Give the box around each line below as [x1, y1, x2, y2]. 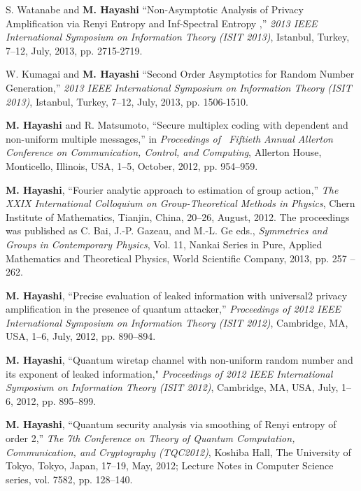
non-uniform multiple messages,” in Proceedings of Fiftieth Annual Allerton [6, 131, 333, 145]
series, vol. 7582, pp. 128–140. [6, 471, 133, 486]
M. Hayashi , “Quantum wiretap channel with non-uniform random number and [6, 353, 353, 367]
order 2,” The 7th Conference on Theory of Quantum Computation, [6, 431, 295, 446]
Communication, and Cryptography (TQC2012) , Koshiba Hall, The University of [6, 444, 351, 459]
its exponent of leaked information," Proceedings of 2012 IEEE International [6, 366, 333, 380]
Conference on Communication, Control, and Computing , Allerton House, [6, 145, 322, 159]
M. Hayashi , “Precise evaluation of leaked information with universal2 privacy [6, 287, 348, 302]
